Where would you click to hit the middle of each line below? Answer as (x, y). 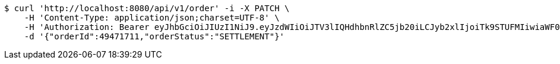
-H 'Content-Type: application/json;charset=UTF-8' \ (152, 18)
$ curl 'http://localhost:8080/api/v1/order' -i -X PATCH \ (147, 8)
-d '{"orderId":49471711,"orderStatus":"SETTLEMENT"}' (154, 36)
